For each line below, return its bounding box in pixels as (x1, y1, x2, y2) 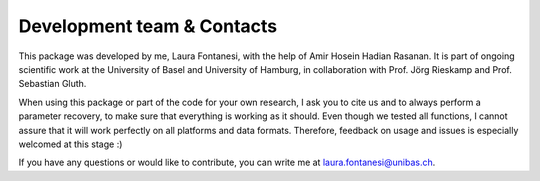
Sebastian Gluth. (18, 78, 87, 90)
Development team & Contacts (18, 15, 278, 37)
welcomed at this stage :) (18, 138, 123, 150)
